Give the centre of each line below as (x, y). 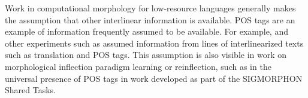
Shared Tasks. (30, 90)
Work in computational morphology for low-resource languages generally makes (150, 8)
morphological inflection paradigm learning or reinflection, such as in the (138, 66)
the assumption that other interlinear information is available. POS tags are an (150, 19)
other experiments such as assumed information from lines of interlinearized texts (154, 43)
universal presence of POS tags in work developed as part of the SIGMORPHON (154, 78)
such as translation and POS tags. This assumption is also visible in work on (146, 55)
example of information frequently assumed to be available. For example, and (147, 31)
